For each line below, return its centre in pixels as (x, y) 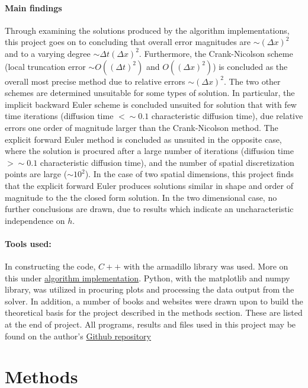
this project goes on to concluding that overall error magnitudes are (128, 42)
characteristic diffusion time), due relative (227, 116)
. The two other (252, 81)
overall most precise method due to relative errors (95, 81)
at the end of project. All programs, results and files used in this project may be (150, 324)
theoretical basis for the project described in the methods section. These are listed (154, 312)
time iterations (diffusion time (59, 116)
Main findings (33, 7)
